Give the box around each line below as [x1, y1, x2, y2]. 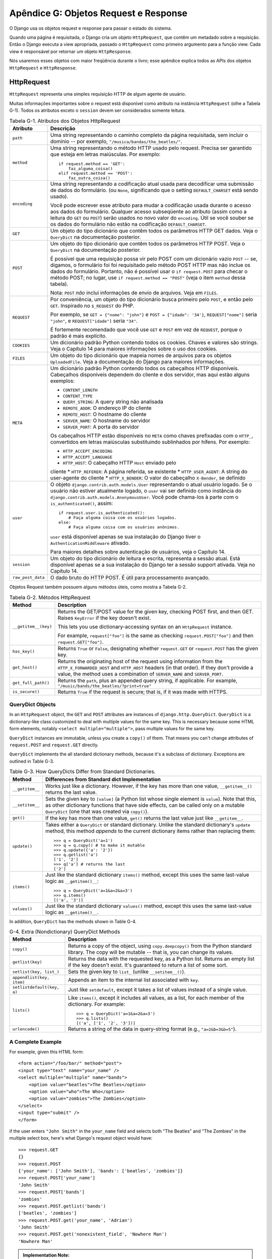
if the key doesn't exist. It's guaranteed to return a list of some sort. [68, 962, 228, 969]
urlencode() [12, 1026, 40, 1032]
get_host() [12, 665, 38, 670]
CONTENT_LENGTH [62, 387, 98, 393]
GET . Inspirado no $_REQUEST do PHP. [50, 302, 134, 309]
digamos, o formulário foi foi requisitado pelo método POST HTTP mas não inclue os [50, 261, 250, 268]
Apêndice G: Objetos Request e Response [9, 8, 188, 19]
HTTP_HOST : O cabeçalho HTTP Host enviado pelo [62, 459, 176, 466]
